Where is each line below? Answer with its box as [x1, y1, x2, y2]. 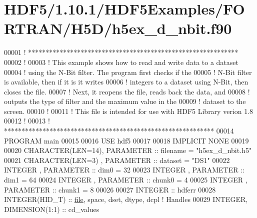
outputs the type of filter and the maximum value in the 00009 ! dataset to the [4, 96, 246, 106]
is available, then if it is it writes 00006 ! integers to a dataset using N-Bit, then [4, 76, 248, 87]
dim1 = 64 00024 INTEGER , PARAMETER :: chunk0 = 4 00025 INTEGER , [4, 174, 247, 185]
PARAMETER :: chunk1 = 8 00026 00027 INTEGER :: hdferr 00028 [4, 184, 216, 194]
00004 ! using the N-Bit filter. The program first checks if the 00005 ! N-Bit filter [4, 66, 252, 77]
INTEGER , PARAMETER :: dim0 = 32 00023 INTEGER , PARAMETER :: [4, 164, 244, 175]
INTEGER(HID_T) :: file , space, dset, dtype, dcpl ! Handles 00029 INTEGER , [4, 194, 248, 204]
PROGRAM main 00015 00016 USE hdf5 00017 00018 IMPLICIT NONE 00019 [4, 135, 249, 145]
